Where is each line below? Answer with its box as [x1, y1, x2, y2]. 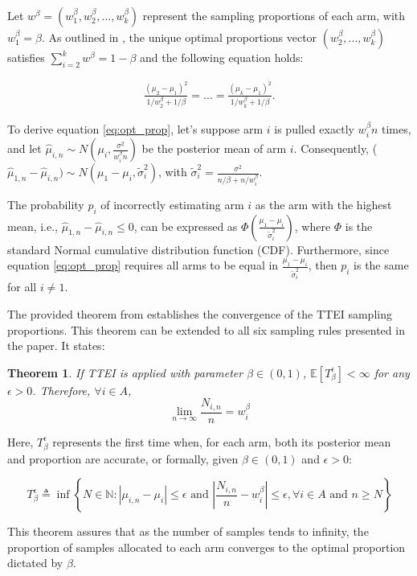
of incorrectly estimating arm [100, 195, 244, 212]
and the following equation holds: [139, 49, 304, 65]
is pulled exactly [274, 120, 354, 137]
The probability [7, 195, 84, 212]
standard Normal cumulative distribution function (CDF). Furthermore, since [7, 241, 390, 257]
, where [294, 217, 331, 234]
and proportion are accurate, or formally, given [7, 450, 239, 467]
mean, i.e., [7, 217, 58, 234]
